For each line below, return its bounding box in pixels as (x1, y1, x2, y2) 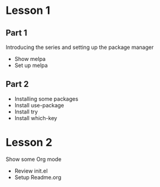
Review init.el (14, 167, 48, 174)
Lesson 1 (5, 4, 51, 17)
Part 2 (5, 79, 29, 89)
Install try (14, 108, 38, 115)
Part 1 (5, 28, 28, 38)
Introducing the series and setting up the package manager (5, 43, 154, 51)
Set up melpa (14, 62, 48, 69)
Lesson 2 (5, 136, 53, 149)
